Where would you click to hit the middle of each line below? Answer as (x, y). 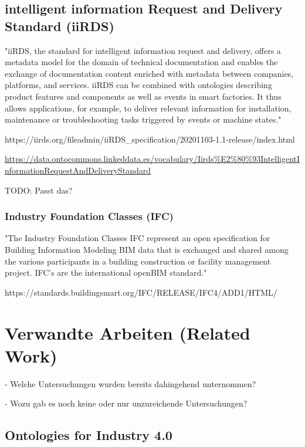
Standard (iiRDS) (60, 26)
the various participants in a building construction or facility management (138, 261)
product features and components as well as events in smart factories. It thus (143, 96)
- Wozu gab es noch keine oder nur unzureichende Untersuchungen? (126, 403)
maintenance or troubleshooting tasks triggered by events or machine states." (143, 119)
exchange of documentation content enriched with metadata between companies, (149, 73)
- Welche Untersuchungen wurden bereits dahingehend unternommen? (131, 383)
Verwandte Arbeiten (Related (128, 332)
